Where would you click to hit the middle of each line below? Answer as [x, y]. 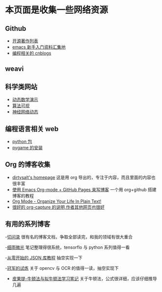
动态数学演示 [25, 100]
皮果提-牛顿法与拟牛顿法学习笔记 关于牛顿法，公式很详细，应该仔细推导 [85, 278]
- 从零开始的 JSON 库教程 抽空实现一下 [44, 258]
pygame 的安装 [27, 148]
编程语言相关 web [32, 129]
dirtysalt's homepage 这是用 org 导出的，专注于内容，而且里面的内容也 [84, 177]
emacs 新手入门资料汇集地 [39, 47]
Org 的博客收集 [28, 165]
